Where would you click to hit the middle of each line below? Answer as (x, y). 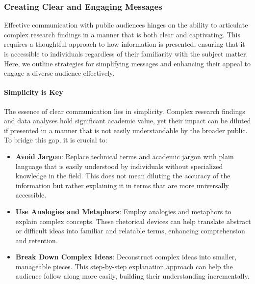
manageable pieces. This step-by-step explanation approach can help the (124, 266)
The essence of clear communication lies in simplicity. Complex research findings (125, 111)
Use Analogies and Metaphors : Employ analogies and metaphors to (123, 211)
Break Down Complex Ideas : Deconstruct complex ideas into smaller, (126, 257)
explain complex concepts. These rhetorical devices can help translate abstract (133, 221)
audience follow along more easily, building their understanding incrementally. (132, 276)
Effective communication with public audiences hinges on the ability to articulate (126, 25)
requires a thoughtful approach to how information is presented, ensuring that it (125, 44)
